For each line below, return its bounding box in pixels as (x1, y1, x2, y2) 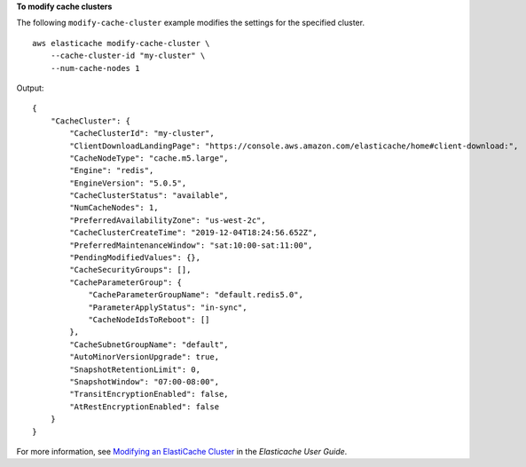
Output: (16, 83, 44, 93)
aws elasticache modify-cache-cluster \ (32, 38, 210, 48)
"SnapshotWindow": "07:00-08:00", (69, 376, 220, 386)
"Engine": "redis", (69, 165, 154, 176)
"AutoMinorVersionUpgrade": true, (69, 352, 220, 362)
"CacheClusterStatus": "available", (69, 191, 230, 201)
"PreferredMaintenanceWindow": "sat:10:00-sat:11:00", (69, 240, 313, 250)
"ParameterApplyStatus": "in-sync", (88, 302, 247, 313)
